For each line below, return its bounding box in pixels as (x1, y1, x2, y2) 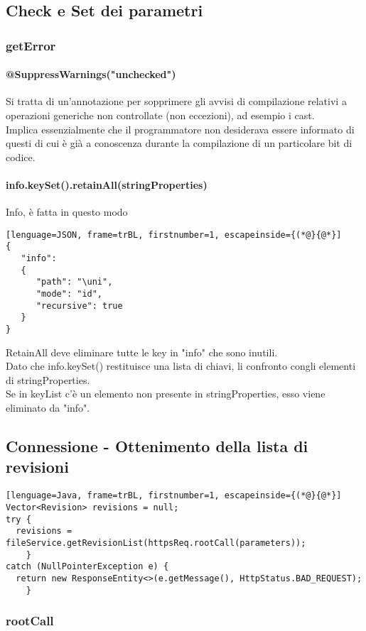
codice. (6, 149, 36, 164)
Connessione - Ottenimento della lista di (6, 435, 308, 457)
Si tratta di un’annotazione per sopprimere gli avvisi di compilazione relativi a (6, 94, 347, 109)
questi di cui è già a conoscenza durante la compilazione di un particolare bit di (6, 136, 352, 150)
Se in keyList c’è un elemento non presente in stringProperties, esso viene (6, 386, 325, 401)
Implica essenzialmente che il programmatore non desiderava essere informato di (6, 121, 355, 136)
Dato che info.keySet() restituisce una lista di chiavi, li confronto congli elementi (6, 358, 356, 373)
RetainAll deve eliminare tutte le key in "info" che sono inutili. (6, 344, 278, 359)
